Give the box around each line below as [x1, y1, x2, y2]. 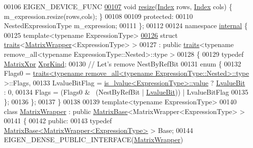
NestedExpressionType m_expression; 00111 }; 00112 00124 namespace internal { [4, 20, 248, 31]
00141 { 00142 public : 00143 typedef [4, 115, 112, 126]
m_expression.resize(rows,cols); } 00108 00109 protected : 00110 [4, 11, 193, 21]
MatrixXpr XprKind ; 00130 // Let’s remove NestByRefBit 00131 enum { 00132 [4, 58, 241, 68]
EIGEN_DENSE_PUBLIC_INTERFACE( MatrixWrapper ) [4, 134, 183, 145]
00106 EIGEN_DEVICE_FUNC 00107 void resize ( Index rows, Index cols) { [4, 1, 233, 11]
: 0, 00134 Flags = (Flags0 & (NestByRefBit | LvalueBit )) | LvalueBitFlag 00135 [4, 87, 249, 97]
